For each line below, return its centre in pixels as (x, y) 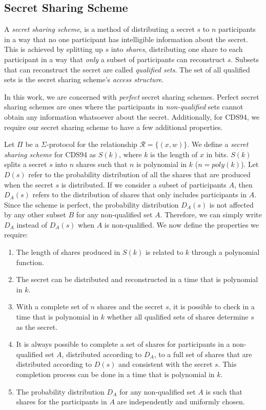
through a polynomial (226, 252)
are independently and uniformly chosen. (181, 402)
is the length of (174, 154)
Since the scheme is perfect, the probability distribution (91, 204)
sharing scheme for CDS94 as (50, 154)
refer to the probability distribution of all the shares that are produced (139, 174)
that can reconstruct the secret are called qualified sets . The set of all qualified (127, 69)
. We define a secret (218, 144)
